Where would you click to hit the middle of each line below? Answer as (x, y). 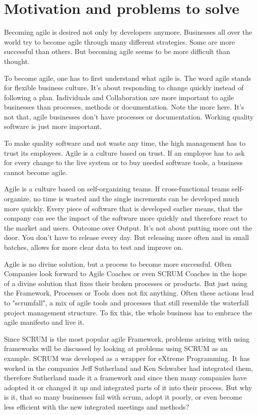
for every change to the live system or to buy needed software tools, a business (123, 162)
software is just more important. (53, 126)
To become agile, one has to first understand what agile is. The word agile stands (128, 78)
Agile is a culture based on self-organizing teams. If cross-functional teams (117, 189)
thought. (17, 61)
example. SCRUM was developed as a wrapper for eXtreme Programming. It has (127, 358)
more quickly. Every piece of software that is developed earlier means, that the (123, 208)
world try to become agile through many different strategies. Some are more (120, 41)
